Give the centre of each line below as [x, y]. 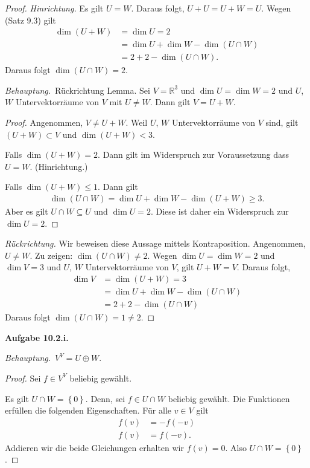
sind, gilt [282, 122]
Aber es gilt [27, 211]
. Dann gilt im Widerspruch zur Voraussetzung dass [193, 154]
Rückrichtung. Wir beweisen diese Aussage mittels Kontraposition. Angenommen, [155, 243]
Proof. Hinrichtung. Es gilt [54, 8]
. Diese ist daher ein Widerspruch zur [220, 211]
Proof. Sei [23, 378]
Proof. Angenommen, [44, 122]
